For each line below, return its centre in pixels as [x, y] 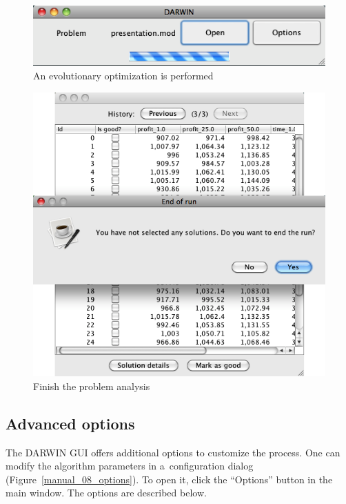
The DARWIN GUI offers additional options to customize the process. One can [173, 452]
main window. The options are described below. [106, 493]
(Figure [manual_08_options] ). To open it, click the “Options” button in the [169, 479]
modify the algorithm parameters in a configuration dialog [130, 466]
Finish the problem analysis [92, 386]
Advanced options [70, 423]
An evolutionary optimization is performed [123, 75]
